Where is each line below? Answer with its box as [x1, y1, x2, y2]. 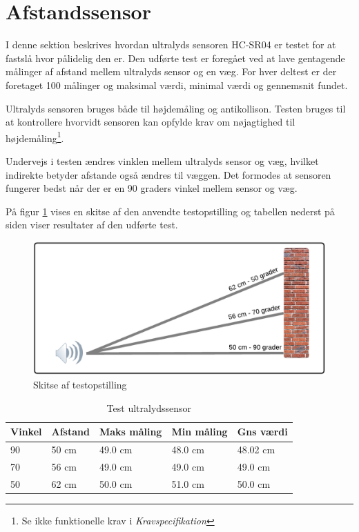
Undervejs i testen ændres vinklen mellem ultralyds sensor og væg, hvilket [6, 153, 319, 168]
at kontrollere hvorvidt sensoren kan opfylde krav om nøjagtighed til [6, 115, 295, 129]
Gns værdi [237, 424, 288, 439]
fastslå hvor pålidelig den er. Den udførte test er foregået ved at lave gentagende [6, 50, 345, 65]
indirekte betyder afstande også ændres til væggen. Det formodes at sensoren [6, 167, 331, 181]
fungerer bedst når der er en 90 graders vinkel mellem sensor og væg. [6, 181, 298, 195]
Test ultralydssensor [106, 400, 192, 415]
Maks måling [99, 424, 162, 439]
